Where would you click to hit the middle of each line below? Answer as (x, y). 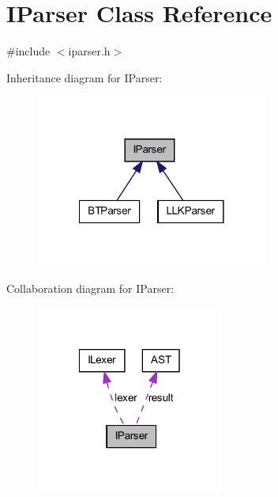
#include (28, 51)
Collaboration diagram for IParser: (90, 288)
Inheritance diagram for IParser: (85, 77)
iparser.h (89, 51)
